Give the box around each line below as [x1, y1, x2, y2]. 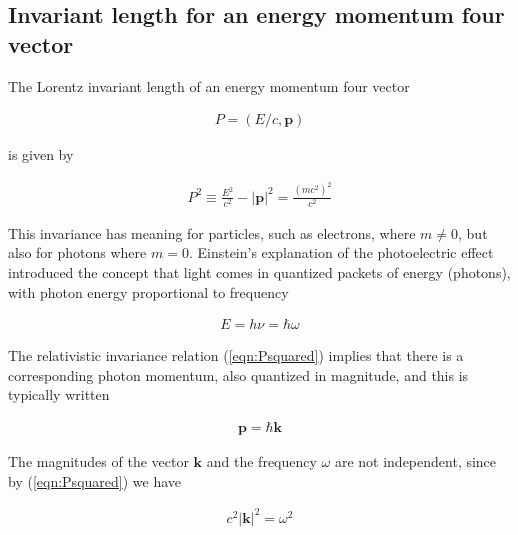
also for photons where [8, 242, 147, 263]
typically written [8, 384, 110, 405]
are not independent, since [334, 451, 497, 472]
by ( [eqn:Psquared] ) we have [8, 470, 182, 491]
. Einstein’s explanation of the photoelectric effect [188, 242, 494, 263]
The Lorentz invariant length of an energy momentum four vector [8, 75, 410, 96]
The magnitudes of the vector [8, 451, 189, 472]
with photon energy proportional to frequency [8, 281, 289, 302]
